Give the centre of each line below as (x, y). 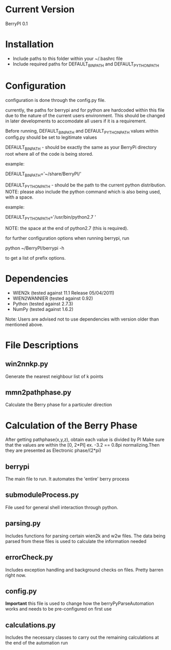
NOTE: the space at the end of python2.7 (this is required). (67, 228)
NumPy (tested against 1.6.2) (43, 309)
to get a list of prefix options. (35, 258)
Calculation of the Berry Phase (71, 425)
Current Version (40, 9)
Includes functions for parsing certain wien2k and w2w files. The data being (86, 536)
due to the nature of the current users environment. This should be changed (85, 115)
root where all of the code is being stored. (49, 154)
